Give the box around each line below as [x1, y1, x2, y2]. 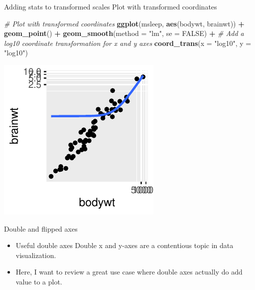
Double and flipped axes [4, 223, 78, 234]
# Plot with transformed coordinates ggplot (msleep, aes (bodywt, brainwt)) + [4, 18, 245, 28]
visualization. [15, 250, 56, 260]
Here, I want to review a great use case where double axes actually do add [15, 267, 243, 277]
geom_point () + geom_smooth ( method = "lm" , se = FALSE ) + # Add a [4, 28, 244, 38]
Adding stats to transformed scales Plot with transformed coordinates [4, 1, 217, 11]
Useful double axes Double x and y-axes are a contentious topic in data [15, 240, 234, 251]
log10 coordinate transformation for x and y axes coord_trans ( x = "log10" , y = [4, 37, 252, 48]
